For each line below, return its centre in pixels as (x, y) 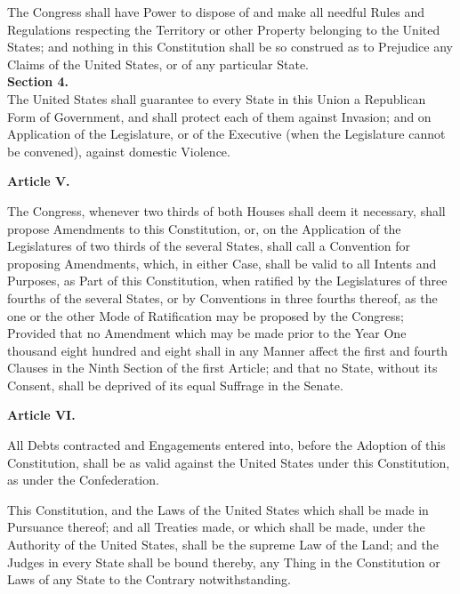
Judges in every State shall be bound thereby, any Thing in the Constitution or (224, 562)
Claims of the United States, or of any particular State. (158, 64)
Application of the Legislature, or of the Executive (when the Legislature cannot (226, 134)
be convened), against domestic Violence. (119, 151)
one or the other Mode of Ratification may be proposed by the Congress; (206, 315)
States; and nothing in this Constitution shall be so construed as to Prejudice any (230, 47)
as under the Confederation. (83, 480)
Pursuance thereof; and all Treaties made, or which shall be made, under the (216, 527)
